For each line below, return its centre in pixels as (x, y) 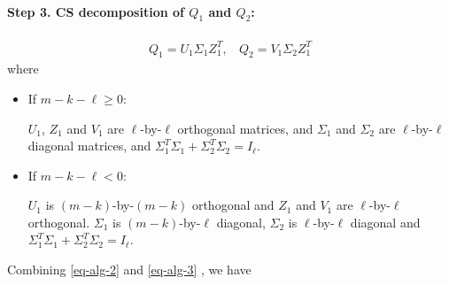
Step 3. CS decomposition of (96, 11)
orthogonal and (233, 205)
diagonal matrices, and (89, 146)
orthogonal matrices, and (245, 128)
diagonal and (385, 222)
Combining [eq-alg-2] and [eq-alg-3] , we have (129, 270)
